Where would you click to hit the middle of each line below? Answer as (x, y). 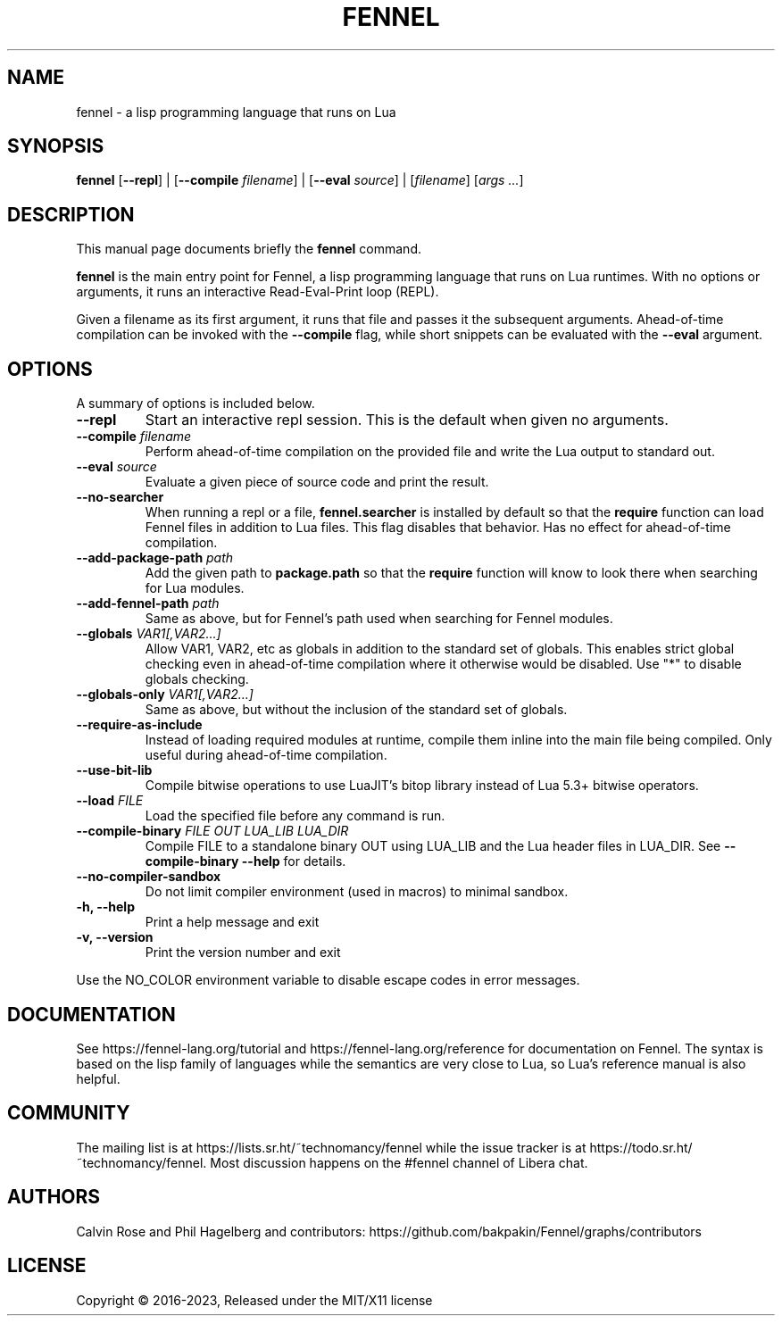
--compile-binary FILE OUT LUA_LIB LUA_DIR (212, 831)
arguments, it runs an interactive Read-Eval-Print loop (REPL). (258, 292)
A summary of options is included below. (195, 404)
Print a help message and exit (232, 922)
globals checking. (197, 679)
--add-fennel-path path (148, 603)
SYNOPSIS (56, 146)
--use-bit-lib (114, 770)
